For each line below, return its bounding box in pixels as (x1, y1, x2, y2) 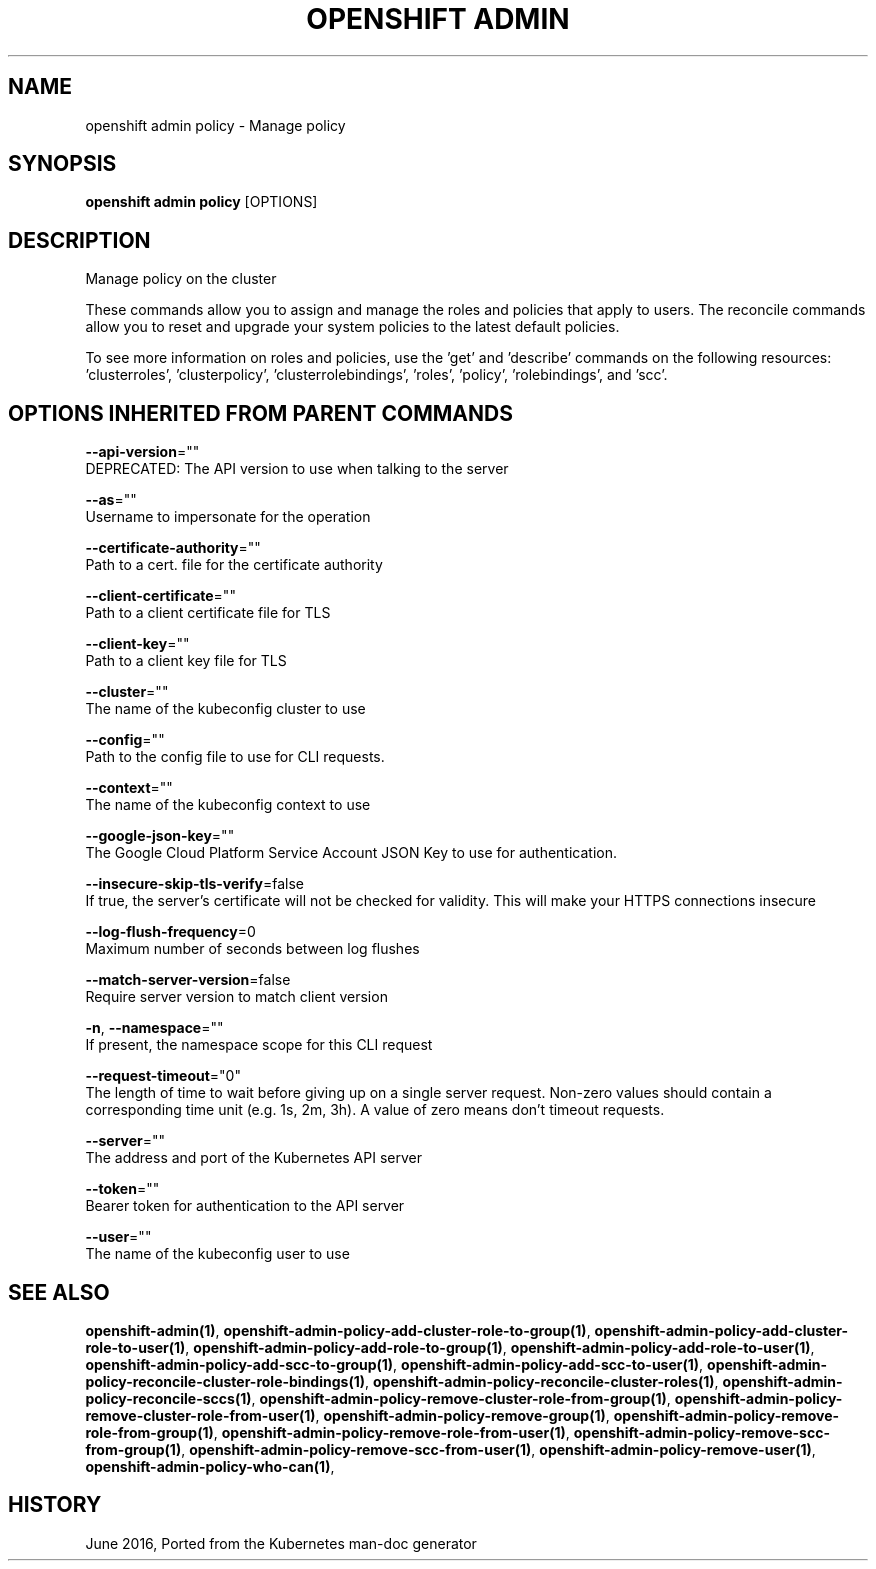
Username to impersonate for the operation (85, 508, 371, 526)
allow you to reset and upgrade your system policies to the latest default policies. (85, 318, 620, 336)
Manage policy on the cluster (85, 270, 277, 288)
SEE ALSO (8, 1279, 110, 1305)
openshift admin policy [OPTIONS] (85, 193, 318, 211)
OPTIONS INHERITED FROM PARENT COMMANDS (8, 400, 513, 426)
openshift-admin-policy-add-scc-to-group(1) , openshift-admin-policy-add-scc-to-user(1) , (85, 1355, 704, 1373)
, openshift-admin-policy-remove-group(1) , (315, 1406, 610, 1424)
